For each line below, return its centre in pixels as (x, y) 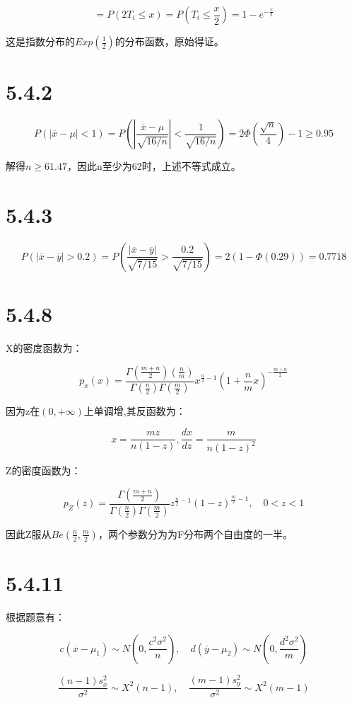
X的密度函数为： (44, 347)
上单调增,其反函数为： (135, 411)
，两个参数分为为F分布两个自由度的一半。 (195, 533)
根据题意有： (35, 617)
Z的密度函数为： (43, 470)
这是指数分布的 (40, 41)
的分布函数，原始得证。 (169, 41)
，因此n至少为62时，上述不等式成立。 (154, 166)
